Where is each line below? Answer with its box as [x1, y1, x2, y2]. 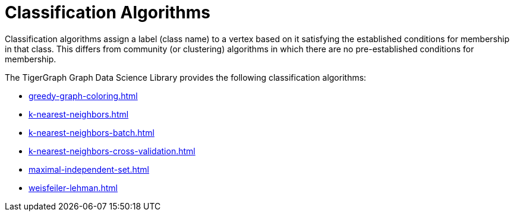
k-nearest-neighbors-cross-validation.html [29, 145, 195, 156]
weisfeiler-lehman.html [29, 182, 118, 193]
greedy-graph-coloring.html [29, 90, 138, 101]
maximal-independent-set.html [29, 164, 149, 174]
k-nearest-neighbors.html [29, 109, 129, 119]
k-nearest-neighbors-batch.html [29, 127, 154, 138]
